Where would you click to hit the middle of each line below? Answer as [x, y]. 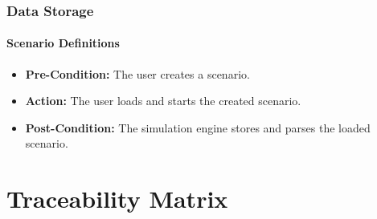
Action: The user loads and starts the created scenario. [163, 101]
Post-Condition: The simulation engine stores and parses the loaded [198, 127]
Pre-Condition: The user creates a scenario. [137, 73]
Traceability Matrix [117, 199]
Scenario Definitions [63, 43]
